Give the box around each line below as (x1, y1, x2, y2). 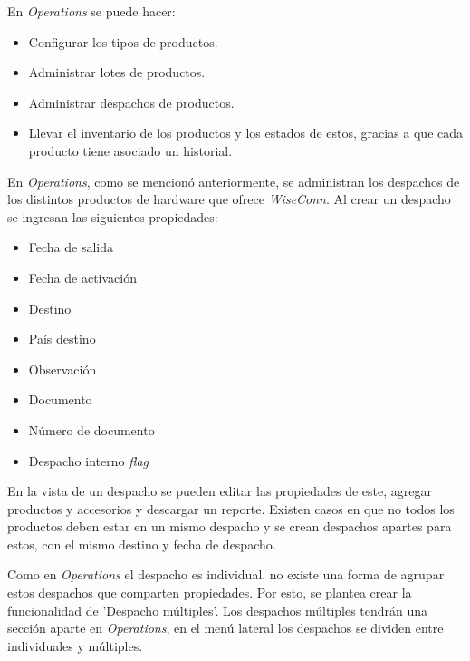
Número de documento (28, 420, 155, 439)
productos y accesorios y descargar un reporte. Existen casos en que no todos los (7, 499, 455, 518)
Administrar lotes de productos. (28, 63, 206, 82)
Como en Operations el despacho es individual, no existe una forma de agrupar (7, 565, 445, 584)
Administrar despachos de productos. (28, 92, 235, 112)
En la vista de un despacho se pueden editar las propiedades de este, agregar (7, 481, 433, 501)
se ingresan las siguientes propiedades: (7, 207, 218, 226)
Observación (28, 359, 97, 378)
